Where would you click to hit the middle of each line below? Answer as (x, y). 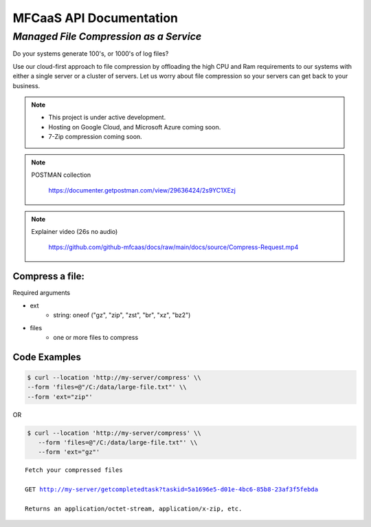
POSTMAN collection (61, 175)
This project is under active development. (107, 118)
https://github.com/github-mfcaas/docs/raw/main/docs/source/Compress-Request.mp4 (173, 247)
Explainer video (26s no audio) (75, 232)
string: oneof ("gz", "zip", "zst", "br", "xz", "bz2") (122, 315)
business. (26, 85)
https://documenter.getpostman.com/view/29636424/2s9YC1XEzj (142, 191)
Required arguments (42, 293)
